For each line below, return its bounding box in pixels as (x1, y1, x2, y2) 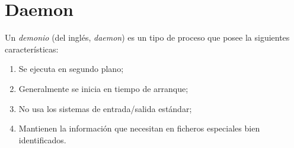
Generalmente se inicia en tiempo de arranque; (18, 82, 188, 94)
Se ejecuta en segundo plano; (18, 63, 124, 75)
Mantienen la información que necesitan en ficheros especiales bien (18, 122, 260, 134)
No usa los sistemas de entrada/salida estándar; (18, 102, 192, 114)
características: (5, 42, 59, 55)
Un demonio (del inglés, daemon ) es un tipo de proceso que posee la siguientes (5, 31, 290, 44)
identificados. (18, 133, 66, 146)
